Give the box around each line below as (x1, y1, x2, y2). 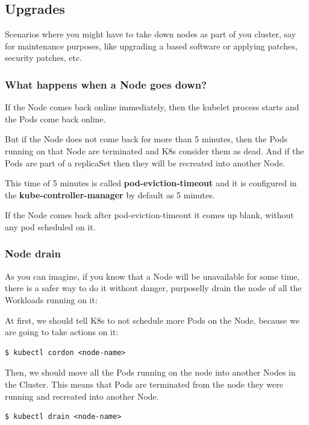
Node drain (5, 246, 61, 261)
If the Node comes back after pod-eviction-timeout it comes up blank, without (5, 209, 294, 221)
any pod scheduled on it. (5, 220, 96, 233)
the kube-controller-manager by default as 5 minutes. (5, 188, 215, 201)
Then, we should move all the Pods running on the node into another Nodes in (5, 366, 296, 379)
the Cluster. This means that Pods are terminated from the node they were (5, 377, 283, 390)
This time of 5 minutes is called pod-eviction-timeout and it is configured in (5, 177, 297, 189)
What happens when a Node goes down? (5, 77, 207, 92)
